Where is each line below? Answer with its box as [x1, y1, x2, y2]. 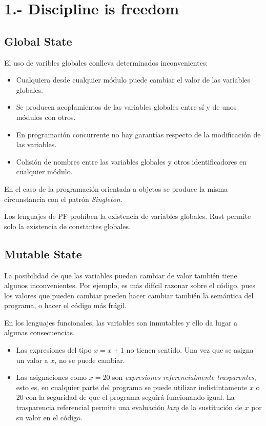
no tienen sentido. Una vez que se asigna [126, 344, 254, 355]
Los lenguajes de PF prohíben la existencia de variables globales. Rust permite [4, 211, 251, 221]
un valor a [16, 354, 48, 365]
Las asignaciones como [16, 372, 87, 382]
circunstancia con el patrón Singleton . [4, 193, 122, 204]
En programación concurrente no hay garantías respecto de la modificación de [16, 129, 261, 139]
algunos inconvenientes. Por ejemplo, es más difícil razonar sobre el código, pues [4, 280, 256, 291]
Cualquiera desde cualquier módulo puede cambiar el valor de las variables [16, 74, 250, 85]
